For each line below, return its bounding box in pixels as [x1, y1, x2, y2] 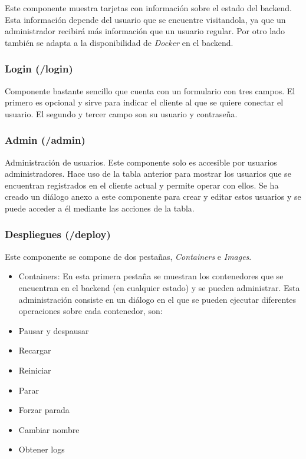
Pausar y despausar [18, 324, 89, 336]
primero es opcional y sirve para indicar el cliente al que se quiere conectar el [5, 96, 284, 108]
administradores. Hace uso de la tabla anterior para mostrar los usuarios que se [5, 167, 291, 180]
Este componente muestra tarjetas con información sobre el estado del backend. [5, 2, 292, 14]
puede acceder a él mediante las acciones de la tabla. [5, 202, 195, 214]
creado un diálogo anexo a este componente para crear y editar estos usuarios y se [5, 190, 301, 203]
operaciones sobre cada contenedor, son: [18, 305, 163, 317]
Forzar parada [18, 404, 70, 416]
